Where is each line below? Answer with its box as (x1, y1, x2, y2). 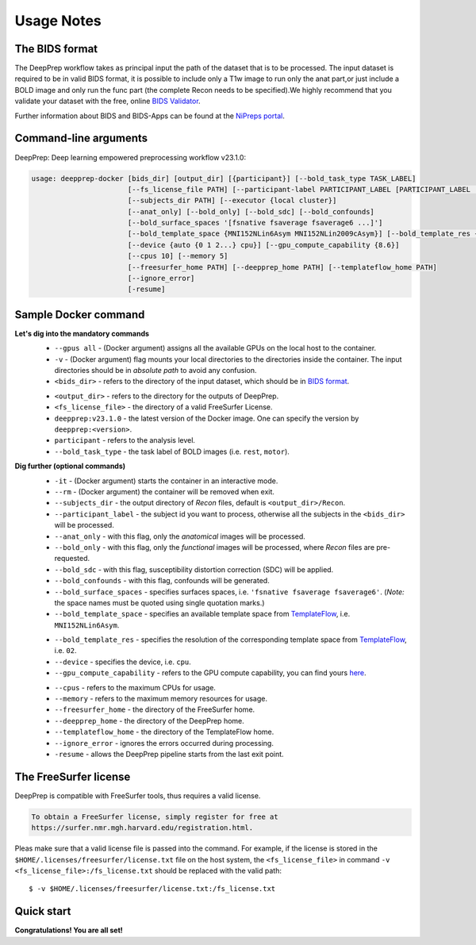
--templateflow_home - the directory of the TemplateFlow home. (54, 727, 274, 737)
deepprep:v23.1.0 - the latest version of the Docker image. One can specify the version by (54, 413, 359, 423)
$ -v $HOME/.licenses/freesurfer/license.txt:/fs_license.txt (29, 885, 276, 893)
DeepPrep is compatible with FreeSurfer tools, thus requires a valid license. (14, 790, 261, 801)
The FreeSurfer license (14, 770, 131, 783)
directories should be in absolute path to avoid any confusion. (54, 366, 257, 375)
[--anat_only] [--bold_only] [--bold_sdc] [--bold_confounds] (127, 207, 374, 216)
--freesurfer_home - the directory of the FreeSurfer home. (54, 705, 255, 714)
